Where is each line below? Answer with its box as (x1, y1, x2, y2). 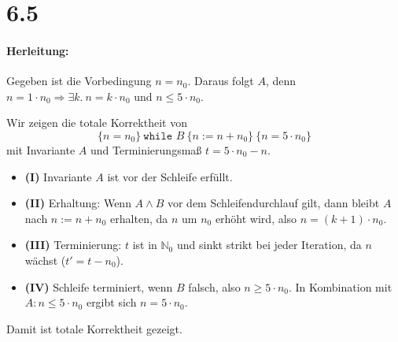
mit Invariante (6, 141, 76, 158)
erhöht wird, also (215, 210, 297, 226)
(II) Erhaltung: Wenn (24, 195, 131, 211)
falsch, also (188, 278, 241, 295)
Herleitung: (6, 42, 69, 58)
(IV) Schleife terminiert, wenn (24, 278, 173, 295)
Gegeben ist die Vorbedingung (6, 72, 152, 89)
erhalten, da (110, 210, 168, 226)
